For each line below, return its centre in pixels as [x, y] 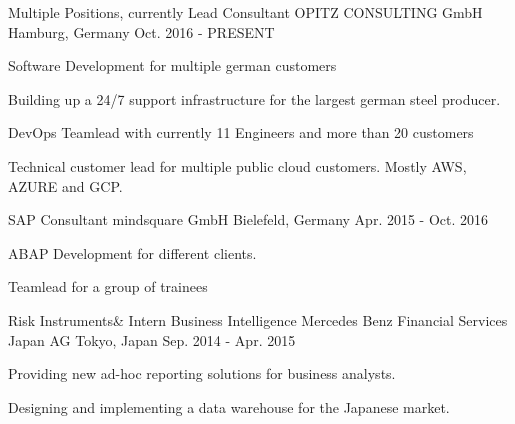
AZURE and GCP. [65, 185]
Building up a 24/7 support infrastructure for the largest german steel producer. [254, 98]
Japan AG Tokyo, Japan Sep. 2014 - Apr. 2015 [152, 339]
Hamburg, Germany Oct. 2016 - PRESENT [141, 31]
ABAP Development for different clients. [132, 252]
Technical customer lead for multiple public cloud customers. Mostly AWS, [237, 165]
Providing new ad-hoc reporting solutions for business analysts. [202, 373]
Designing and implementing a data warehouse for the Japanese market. [229, 406]
